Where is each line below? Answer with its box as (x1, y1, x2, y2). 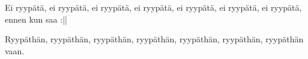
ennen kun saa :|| (5, 13, 67, 25)
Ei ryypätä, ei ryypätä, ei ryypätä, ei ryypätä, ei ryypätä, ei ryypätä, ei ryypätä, (5, 1, 302, 13)
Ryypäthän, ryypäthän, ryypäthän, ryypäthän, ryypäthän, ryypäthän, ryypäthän (5, 33, 304, 45)
